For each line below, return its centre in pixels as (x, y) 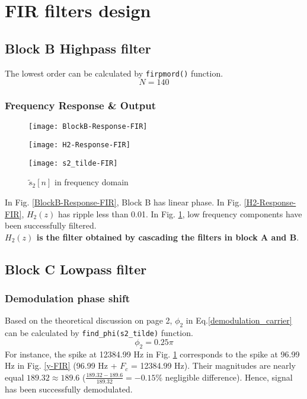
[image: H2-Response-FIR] (79, 145)
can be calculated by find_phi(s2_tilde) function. (99, 333)
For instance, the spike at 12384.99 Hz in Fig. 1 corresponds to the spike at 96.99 (152, 354)
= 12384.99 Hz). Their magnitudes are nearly (213, 365)
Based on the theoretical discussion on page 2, (89, 320)
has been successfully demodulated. (69, 389)
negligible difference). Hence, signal (229, 377)
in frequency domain (91, 182)
